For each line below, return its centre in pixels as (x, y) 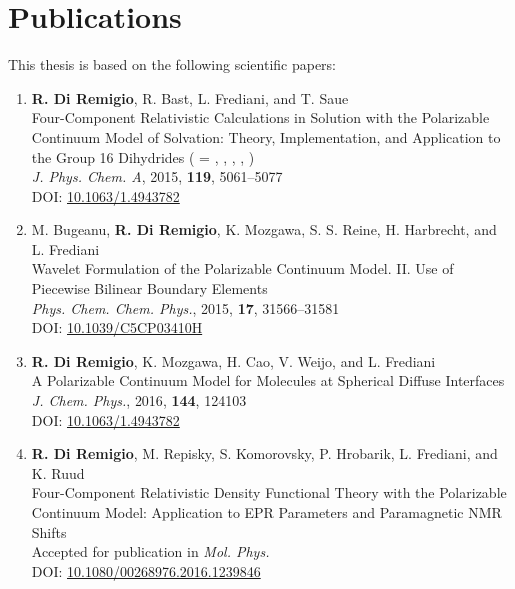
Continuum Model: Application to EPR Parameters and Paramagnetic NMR (266, 512)
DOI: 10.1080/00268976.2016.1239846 (146, 570)
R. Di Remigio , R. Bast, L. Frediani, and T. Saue (190, 97)
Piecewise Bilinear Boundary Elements (149, 288)
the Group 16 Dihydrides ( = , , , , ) (143, 156)
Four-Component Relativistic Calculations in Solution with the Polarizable (260, 117)
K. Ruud (58, 472)
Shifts (49, 531)
